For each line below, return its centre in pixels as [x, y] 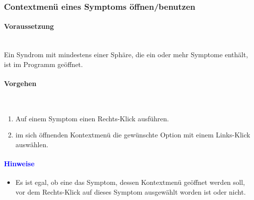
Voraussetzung [29, 26]
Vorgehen [20, 83]
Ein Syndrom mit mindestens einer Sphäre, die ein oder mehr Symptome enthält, [126, 55]
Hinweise [19, 164]
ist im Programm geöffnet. [43, 64]
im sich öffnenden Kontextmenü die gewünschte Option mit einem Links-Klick [133, 135]
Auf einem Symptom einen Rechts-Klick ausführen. [92, 118]
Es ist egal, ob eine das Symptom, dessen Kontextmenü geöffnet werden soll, [130, 182]
